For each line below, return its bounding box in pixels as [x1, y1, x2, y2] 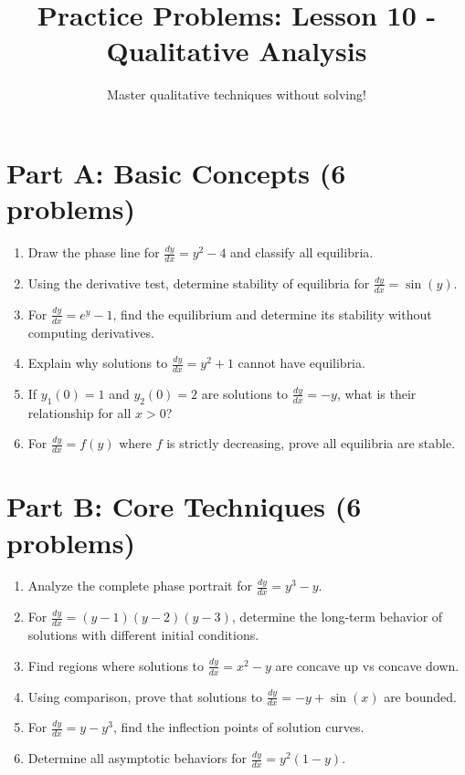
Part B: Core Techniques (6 [6, 487, 362, 525]
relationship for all [27, 403, 132, 422]
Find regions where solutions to [27, 655, 205, 675]
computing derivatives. [27, 322, 154, 341]
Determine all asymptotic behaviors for [27, 749, 248, 768]
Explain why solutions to [27, 353, 168, 372]
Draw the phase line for [27, 243, 160, 262]
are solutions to [201, 383, 289, 403]
